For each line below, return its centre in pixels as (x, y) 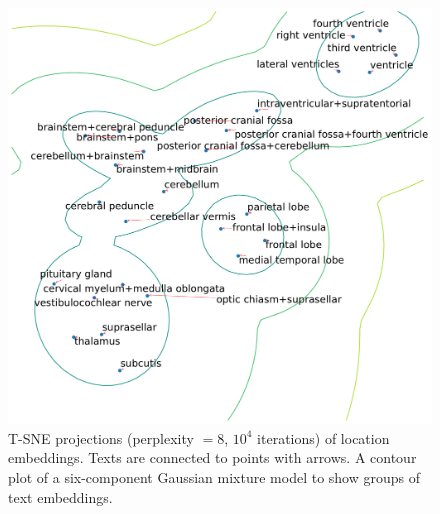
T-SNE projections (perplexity (101, 437)
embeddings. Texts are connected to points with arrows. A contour (212, 457)
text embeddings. (60, 496)
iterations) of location (323, 437)
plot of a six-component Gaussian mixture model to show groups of (214, 476)
